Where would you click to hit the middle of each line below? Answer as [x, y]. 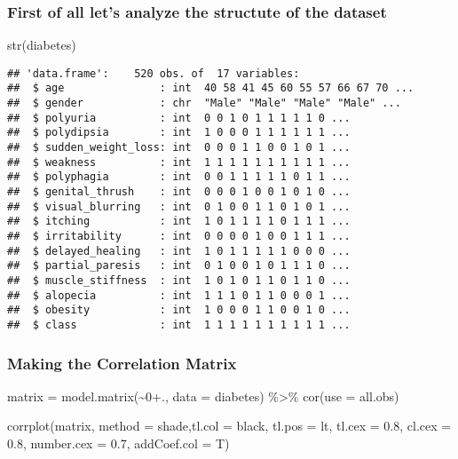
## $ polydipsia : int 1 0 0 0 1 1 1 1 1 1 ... [179, 133]
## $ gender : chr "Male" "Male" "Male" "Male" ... [204, 103]
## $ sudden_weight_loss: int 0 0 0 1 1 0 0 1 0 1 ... [179, 148]
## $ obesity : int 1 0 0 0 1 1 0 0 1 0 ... [179, 310]
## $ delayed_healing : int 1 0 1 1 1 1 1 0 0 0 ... [179, 251]
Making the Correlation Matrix [122, 363]
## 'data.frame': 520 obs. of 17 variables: [154, 73]
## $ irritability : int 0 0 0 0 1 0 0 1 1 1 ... [179, 237]
